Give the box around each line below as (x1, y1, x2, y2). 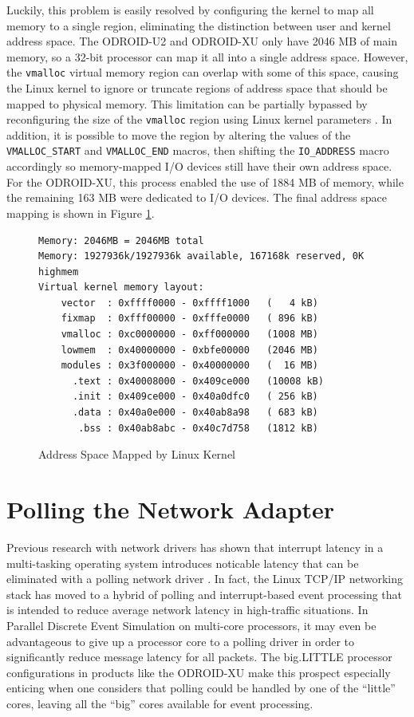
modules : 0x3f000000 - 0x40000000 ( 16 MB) (61, 360, 318, 372)
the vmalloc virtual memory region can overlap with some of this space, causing (6, 64, 399, 81)
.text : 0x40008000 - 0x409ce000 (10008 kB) (72, 375, 324, 387)
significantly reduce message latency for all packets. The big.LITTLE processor (6, 648, 392, 665)
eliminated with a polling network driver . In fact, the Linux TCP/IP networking (6, 570, 403, 587)
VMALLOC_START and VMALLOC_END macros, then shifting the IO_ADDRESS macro (6, 142, 389, 159)
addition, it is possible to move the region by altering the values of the (6, 126, 351, 143)
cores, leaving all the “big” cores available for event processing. (6, 695, 313, 711)
